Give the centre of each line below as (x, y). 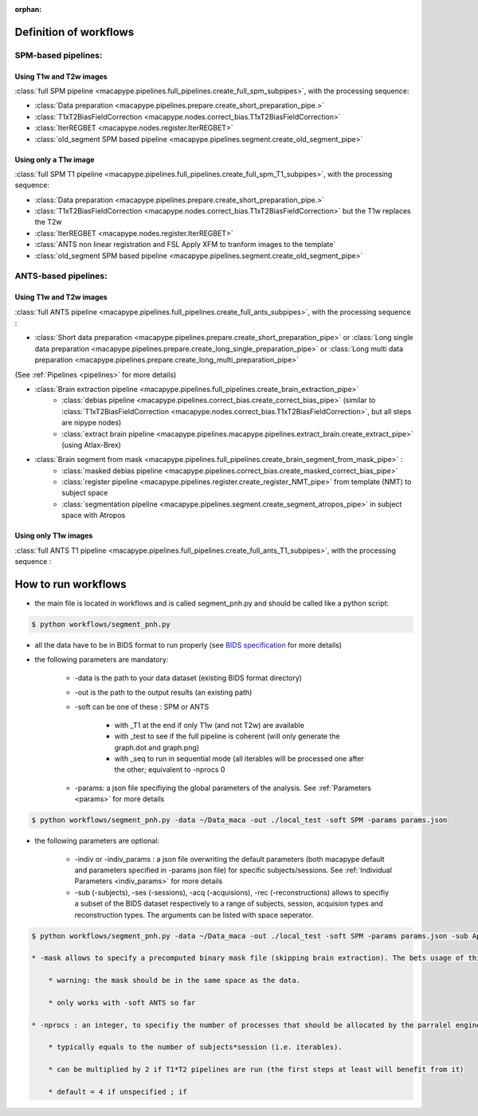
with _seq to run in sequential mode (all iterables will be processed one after (239, 759)
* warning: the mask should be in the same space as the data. (174, 981)
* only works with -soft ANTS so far (122, 1002)
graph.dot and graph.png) (157, 747)
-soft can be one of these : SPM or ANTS (142, 707)
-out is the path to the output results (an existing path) (163, 692)
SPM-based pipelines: (59, 55)
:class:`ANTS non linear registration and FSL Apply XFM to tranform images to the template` (185, 245)
